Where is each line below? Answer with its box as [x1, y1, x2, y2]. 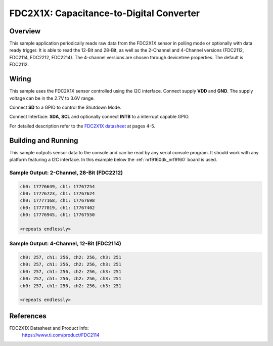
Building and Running [9, 136, 78, 145]
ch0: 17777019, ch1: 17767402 [20, 205, 95, 210]
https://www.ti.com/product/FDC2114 [22, 332, 100, 338]
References [9, 312, 47, 320]
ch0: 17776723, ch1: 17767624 [20, 190, 95, 196]
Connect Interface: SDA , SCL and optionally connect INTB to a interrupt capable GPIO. [9, 114, 190, 120]
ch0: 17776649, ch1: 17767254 [20, 184, 95, 189]
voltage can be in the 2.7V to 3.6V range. [9, 95, 95, 101]
